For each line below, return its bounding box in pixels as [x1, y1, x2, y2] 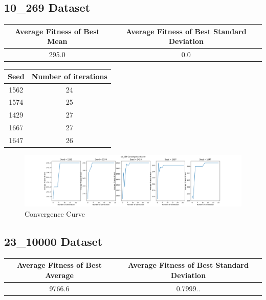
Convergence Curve [25, 209, 85, 219]
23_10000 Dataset [4, 234, 103, 249]
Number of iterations [31, 71, 107, 81]
